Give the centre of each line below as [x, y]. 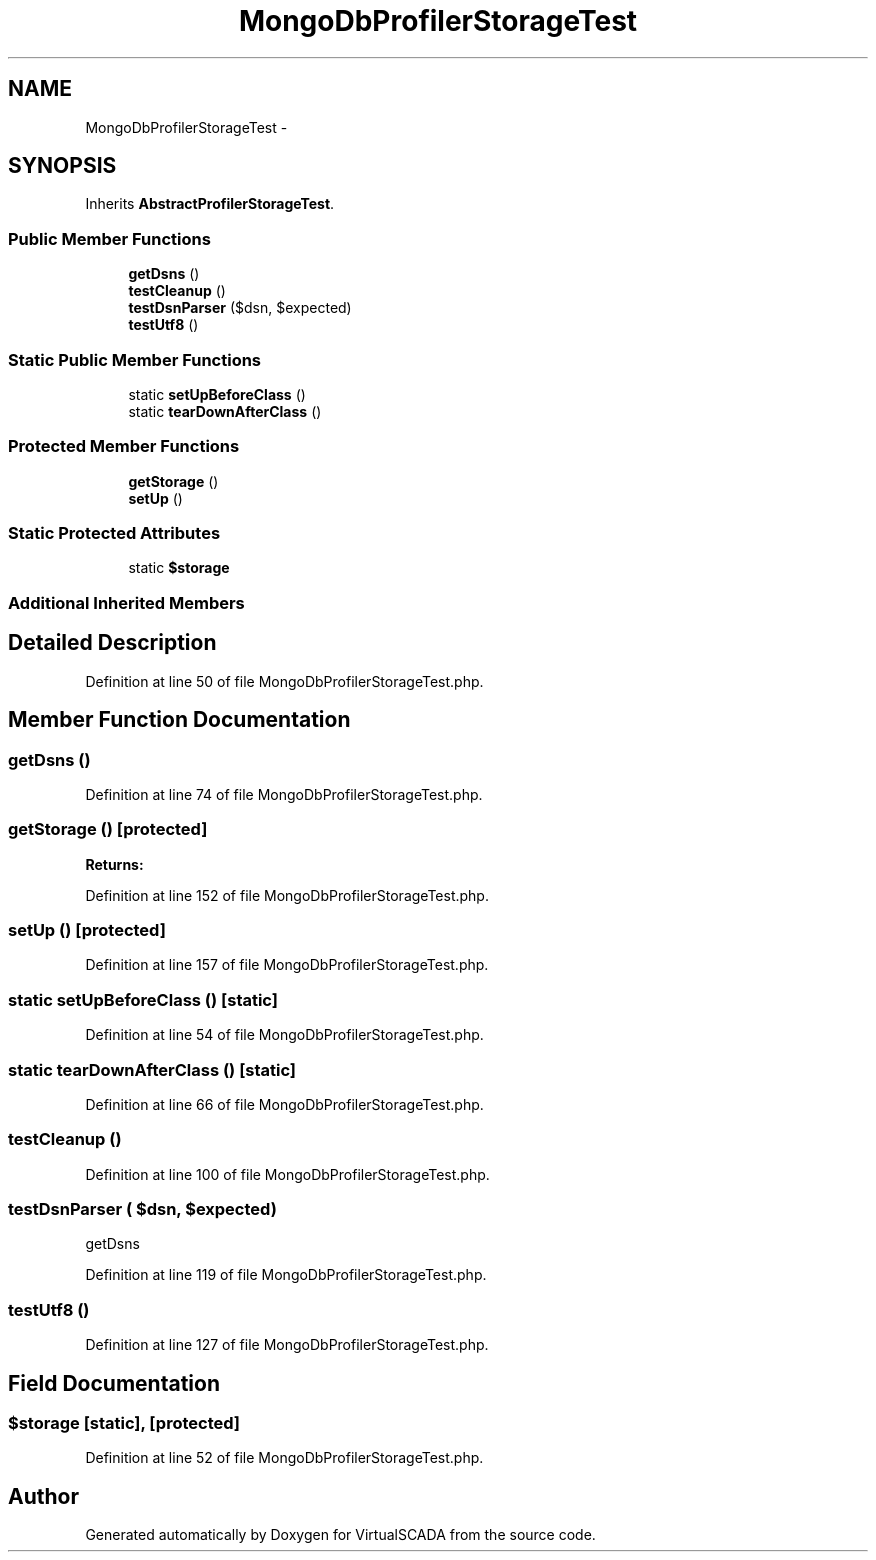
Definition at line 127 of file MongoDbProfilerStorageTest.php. [287, 1345]
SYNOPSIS [62, 166]
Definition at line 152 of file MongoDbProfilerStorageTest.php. [287, 895]
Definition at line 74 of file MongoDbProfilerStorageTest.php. [284, 794]
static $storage [179, 568]
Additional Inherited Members [126, 602]
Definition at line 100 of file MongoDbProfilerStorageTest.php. [287, 1174]
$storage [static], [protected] [124, 1422]
